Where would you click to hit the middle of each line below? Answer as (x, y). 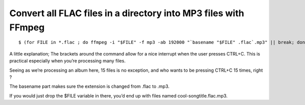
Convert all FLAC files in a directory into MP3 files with (127, 13)
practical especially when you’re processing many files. (67, 61)
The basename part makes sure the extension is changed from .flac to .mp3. (89, 86)
